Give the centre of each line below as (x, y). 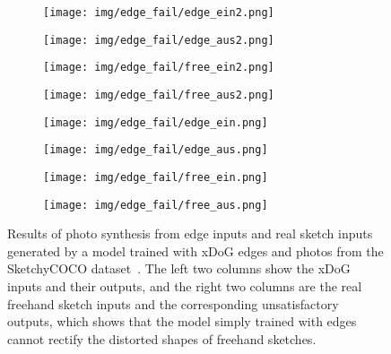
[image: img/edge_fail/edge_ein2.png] (159, 13)
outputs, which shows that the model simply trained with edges (182, 321)
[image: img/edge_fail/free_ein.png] (156, 177)
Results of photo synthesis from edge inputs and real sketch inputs (190, 233)
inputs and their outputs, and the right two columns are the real (185, 286)
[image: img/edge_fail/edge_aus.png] (156, 150)
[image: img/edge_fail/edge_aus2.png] (159, 40)
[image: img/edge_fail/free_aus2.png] (159, 95)
